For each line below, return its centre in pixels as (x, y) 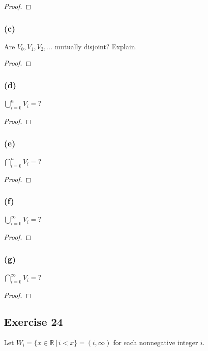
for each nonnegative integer (156, 342)
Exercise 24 (33, 321)
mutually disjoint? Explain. (96, 46)
